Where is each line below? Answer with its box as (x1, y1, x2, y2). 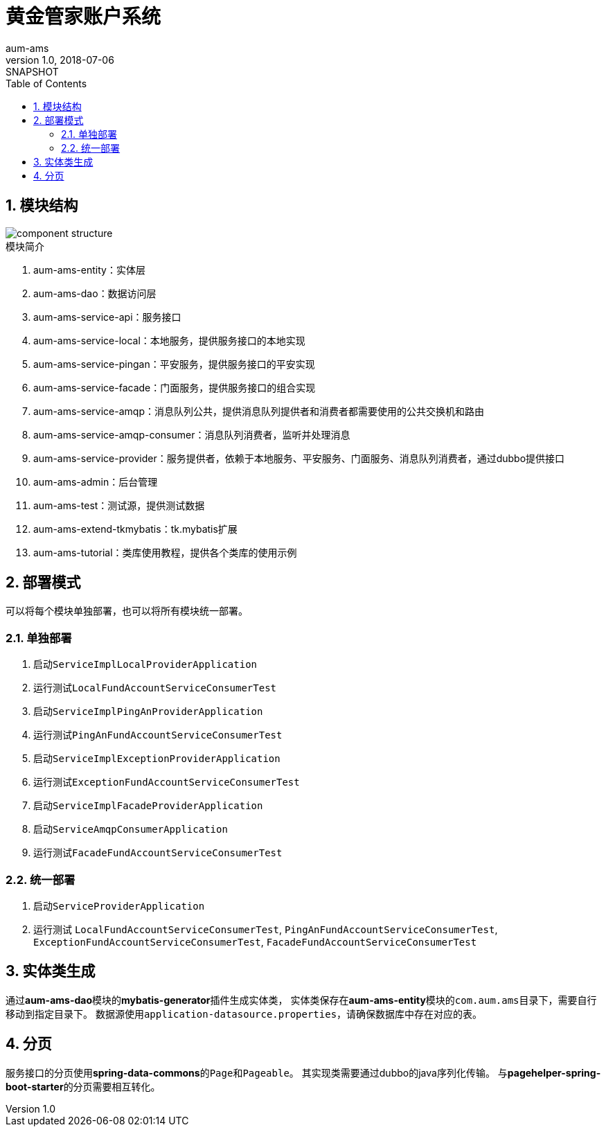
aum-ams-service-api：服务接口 (33, 310, 181, 323)
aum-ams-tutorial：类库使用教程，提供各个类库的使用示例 (33, 546, 297, 558)
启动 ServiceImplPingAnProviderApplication (33, 705, 263, 718)
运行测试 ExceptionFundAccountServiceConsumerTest (33, 776, 300, 788)
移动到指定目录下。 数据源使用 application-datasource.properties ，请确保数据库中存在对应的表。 (6, 1007, 483, 1020)
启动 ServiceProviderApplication (33, 899, 205, 912)
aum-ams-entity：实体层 (33, 263, 145, 276)
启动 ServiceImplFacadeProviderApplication (33, 799, 263, 812)
